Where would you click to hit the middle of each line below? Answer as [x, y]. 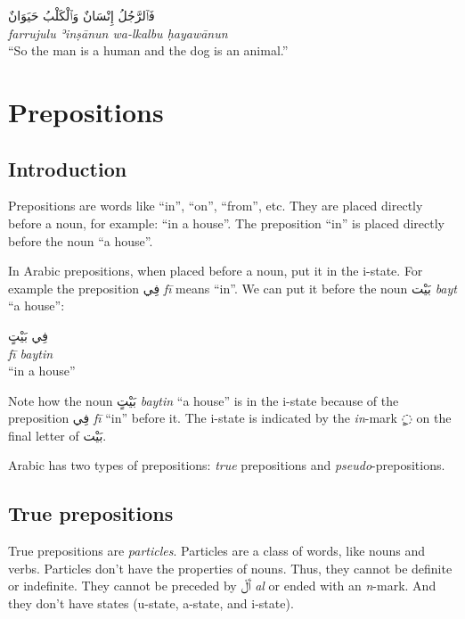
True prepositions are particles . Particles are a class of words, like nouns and [217, 551]
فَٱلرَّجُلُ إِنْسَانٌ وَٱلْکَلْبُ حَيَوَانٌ [82, 15]
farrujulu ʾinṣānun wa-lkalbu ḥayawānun [118, 33]
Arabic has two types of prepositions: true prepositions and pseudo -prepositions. [227, 465]
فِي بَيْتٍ [28, 335]
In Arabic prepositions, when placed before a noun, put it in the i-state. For [216, 271]
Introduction [68, 168]
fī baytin [31, 353]
